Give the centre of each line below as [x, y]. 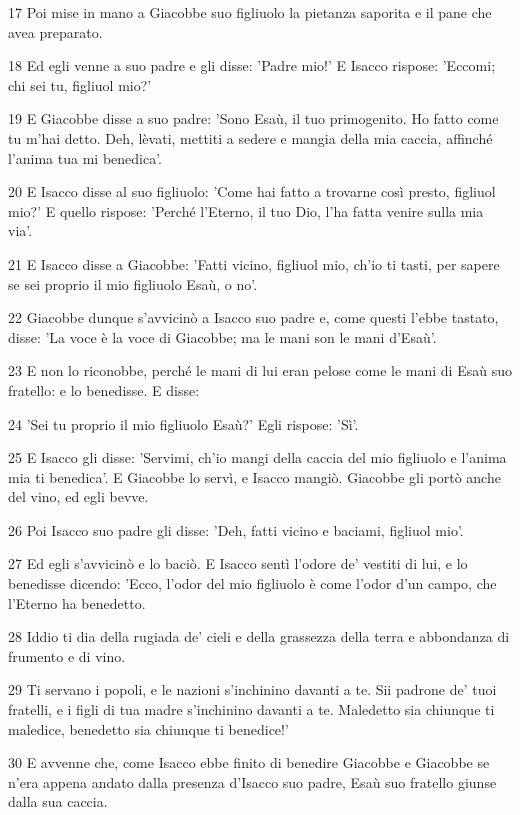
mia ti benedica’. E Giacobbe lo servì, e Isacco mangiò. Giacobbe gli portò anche [254, 476]
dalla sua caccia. [58, 801]
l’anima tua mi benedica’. [85, 157]
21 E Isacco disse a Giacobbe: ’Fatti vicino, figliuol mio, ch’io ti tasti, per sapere [254, 263]
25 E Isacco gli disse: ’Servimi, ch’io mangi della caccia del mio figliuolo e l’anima [257, 457]
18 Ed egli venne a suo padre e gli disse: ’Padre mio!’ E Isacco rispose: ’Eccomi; [252, 65]
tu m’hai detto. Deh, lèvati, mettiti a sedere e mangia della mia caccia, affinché [250, 137]
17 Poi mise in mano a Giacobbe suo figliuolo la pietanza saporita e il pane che [250, 12]
